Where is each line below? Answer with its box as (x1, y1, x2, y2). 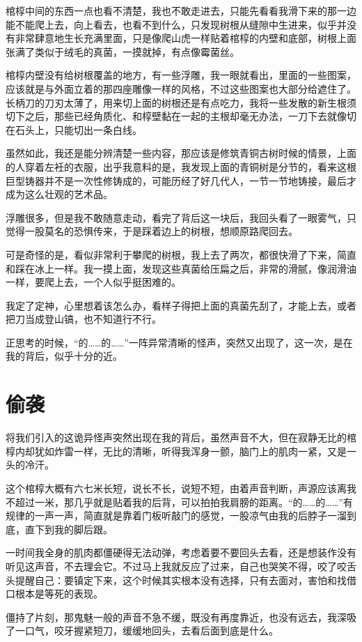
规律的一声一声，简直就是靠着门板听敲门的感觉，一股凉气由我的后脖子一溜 (6, 508, 347, 523)
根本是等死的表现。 (15, 586, 103, 601)
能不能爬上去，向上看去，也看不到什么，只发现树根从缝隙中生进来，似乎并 (6, 17, 347, 31)
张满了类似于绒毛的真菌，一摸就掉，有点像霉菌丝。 (6, 44, 239, 59)
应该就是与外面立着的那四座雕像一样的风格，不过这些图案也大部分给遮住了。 (6, 81, 356, 95)
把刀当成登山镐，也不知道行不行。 (6, 312, 162, 326)
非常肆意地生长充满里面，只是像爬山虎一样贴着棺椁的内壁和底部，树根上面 (15, 31, 356, 45)
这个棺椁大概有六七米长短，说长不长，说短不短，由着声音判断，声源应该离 (6, 480, 347, 495)
